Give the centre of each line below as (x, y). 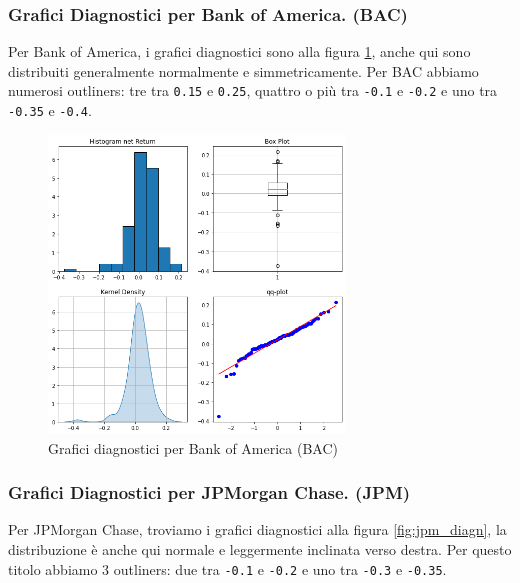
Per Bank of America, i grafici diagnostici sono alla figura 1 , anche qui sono (239, 51)
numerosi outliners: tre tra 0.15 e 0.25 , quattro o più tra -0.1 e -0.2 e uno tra (253, 90)
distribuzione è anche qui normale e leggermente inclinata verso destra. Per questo (260, 549)
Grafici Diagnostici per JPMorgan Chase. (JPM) (209, 492)
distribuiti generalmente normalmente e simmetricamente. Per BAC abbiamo (243, 70)
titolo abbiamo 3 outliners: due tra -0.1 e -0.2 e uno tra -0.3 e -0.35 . (227, 568)
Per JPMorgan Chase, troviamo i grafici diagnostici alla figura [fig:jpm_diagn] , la (257, 529)
